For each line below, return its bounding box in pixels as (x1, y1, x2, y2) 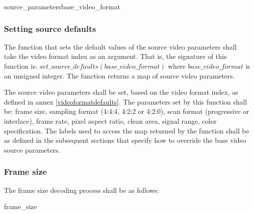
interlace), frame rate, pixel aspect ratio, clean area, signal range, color (4, 115, 217, 126)
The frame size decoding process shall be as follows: (4, 185, 159, 195)
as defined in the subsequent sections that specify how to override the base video (4, 135, 246, 145)
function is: (4, 61, 38, 71)
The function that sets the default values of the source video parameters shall (4, 41, 237, 52)
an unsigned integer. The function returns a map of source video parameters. (4, 70, 235, 80)
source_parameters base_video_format (4, 1, 121, 11)
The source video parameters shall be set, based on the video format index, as (4, 87, 238, 97)
